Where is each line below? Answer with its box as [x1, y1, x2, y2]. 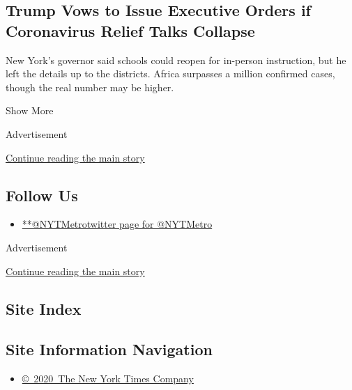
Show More [6, 103, 54, 118]
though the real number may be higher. [6, 79, 174, 94]
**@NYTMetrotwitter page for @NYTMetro [22, 217, 213, 231]
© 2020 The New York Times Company [22, 371, 194, 386]
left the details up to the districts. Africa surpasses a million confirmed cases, [6, 66, 335, 81]
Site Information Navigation [6, 338, 213, 360]
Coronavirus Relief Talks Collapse [6, 19, 255, 41]
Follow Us [6, 184, 78, 205]
